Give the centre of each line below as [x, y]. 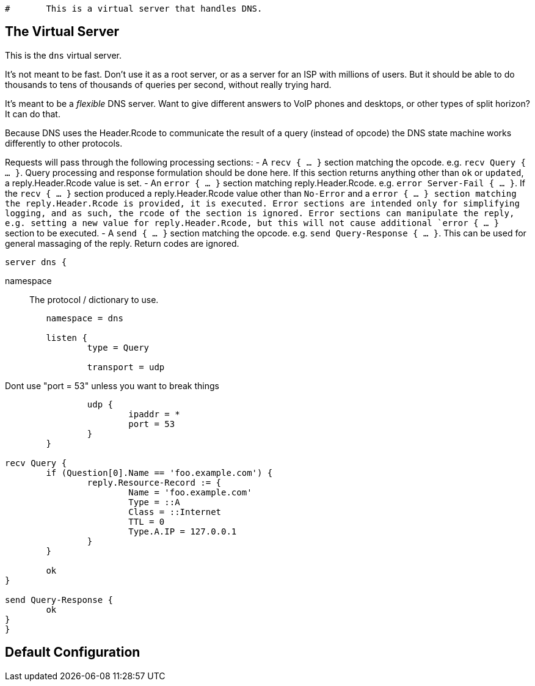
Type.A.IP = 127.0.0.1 [183, 531]
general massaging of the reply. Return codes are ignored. [122, 243]
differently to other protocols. [64, 143]
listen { [67, 338]
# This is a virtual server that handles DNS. [134, 9]
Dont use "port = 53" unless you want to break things [112, 385]
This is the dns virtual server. [63, 55]
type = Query [118, 347]
